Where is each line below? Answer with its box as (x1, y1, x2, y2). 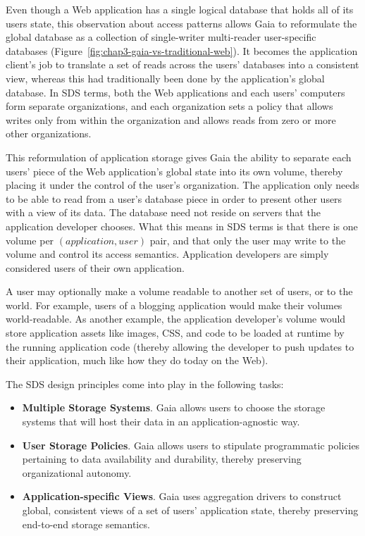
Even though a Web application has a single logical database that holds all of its (6, 2, 354, 16)
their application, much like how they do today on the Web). (6, 353, 268, 368)
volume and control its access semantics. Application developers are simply (6, 247, 329, 261)
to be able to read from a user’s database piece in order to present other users (6, 191, 342, 206)
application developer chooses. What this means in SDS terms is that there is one (6, 218, 358, 233)
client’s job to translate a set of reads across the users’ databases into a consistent (6, 57, 359, 72)
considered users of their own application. (6, 260, 185, 275)
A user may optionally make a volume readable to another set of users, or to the (6, 284, 353, 299)
